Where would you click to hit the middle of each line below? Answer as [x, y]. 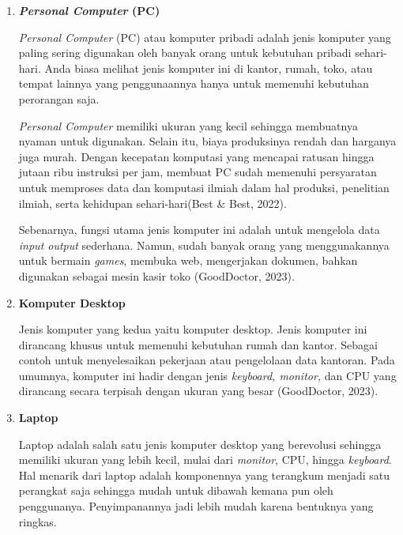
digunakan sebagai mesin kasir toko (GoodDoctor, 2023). [156, 275]
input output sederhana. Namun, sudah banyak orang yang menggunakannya [204, 245]
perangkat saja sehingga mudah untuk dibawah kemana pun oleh [176, 490]
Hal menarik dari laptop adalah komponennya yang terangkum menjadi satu [204, 475]
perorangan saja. [59, 98]
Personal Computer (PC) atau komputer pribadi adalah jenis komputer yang [205, 37]
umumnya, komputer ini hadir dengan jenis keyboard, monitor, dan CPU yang [207, 375]
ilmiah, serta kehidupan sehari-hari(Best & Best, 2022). [153, 203]
